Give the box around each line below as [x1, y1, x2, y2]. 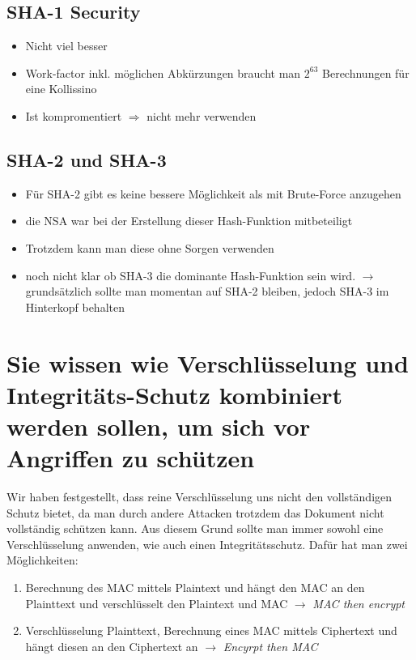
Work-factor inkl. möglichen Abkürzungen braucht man [25, 64, 301, 81]
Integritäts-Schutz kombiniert [6, 377, 342, 411]
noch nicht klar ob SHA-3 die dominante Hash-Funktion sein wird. [25, 266, 356, 283]
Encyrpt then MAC [223, 637, 318, 654]
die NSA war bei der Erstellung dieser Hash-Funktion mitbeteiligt [25, 212, 353, 229]
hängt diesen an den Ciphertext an [25, 637, 198, 654]
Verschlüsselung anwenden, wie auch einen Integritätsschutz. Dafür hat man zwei [6, 535, 408, 552]
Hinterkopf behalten [25, 298, 125, 315]
